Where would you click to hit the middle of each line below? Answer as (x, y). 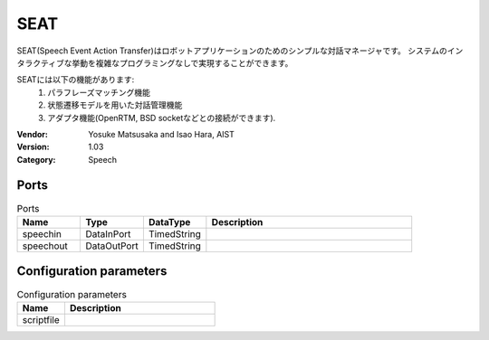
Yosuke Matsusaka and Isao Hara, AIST (162, 134)
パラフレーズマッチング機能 (99, 92)
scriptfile (41, 319)
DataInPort (108, 233)
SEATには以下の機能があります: (76, 80)
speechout (45, 246)
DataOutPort (112, 246)
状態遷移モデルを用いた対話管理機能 (115, 105)
